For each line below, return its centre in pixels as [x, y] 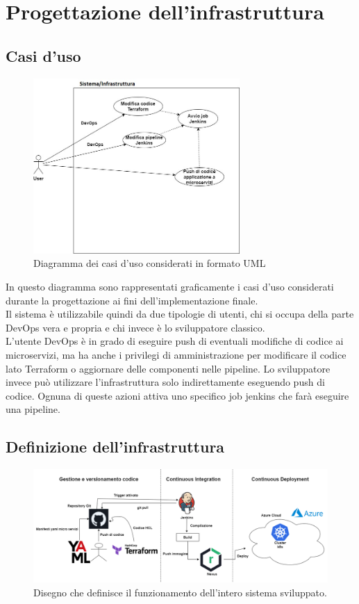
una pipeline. [33, 409]
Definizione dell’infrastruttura [115, 447]
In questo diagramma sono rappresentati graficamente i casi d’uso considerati [170, 286]
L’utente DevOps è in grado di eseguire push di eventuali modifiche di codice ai [175, 341]
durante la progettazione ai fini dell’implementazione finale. [132, 300]
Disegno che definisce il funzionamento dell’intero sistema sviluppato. [180, 592]
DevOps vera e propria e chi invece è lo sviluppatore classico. [135, 327]
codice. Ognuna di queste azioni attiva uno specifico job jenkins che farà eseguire [177, 395]
